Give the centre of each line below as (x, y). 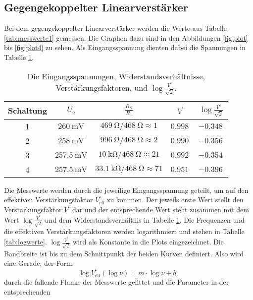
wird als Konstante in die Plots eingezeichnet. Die (148, 242)
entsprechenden (27, 292)
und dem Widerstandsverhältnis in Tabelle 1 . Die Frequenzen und (145, 219)
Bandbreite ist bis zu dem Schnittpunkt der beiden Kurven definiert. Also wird (124, 253)
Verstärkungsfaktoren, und (102, 87)
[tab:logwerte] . (25, 242)
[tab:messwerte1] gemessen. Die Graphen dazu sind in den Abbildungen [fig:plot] (126, 37)
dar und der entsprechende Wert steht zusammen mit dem (160, 210)
